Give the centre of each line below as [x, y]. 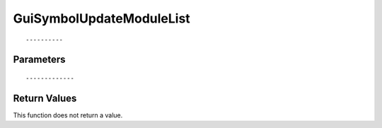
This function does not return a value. [68, 115]
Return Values [45, 98]
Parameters [39, 60]
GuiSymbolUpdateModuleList [102, 18]
